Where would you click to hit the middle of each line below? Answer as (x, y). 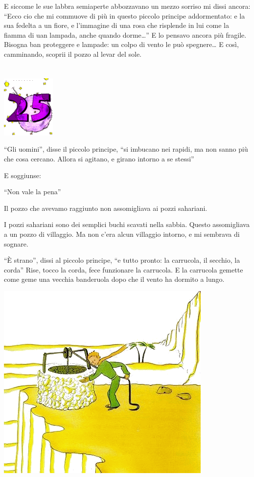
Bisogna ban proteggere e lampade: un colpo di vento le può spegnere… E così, (121, 44)
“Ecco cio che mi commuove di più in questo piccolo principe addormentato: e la (125, 15)
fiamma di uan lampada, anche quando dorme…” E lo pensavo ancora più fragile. (125, 34)
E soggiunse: (23, 175)
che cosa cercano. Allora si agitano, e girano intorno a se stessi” (99, 158)
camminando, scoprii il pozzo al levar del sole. (73, 54)
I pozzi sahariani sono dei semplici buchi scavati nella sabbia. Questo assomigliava (127, 224)
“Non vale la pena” (33, 192)
